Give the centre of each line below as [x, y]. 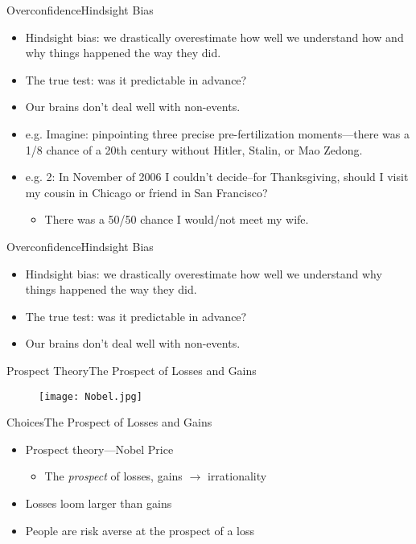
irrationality [237, 476]
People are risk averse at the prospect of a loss [140, 530]
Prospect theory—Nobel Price [99, 449]
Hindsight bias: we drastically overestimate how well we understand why [204, 273]
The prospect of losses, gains [113, 476]
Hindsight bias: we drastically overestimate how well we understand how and [214, 37]
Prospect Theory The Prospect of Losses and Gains [132, 370]
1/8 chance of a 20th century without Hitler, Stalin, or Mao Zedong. [194, 149]
